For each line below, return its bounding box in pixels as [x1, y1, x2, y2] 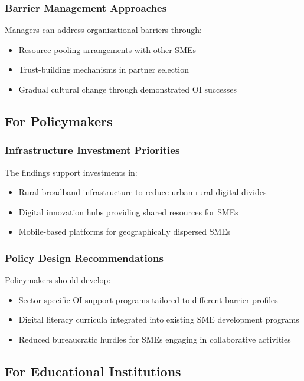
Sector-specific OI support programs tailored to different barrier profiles [18, 293, 278, 306]
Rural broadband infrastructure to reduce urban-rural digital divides [18, 186, 267, 198]
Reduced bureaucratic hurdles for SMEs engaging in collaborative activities [18, 333, 291, 345]
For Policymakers [5, 111, 113, 130]
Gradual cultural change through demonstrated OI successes [18, 83, 237, 95]
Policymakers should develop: [5, 274, 111, 286]
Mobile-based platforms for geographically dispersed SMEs [18, 225, 231, 238]
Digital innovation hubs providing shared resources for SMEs [18, 205, 238, 218]
